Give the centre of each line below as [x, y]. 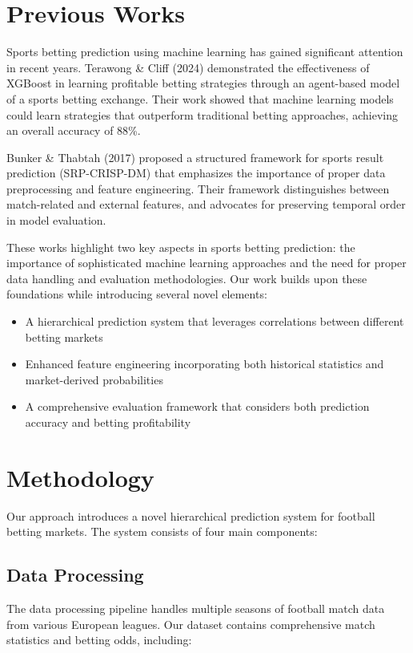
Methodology [80, 477]
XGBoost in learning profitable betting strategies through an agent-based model [203, 83]
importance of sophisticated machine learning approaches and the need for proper [206, 263]
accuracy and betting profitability [108, 422]
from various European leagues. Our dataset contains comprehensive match [191, 624]
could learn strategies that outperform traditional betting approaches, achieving [202, 114]
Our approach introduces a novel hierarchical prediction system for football [191, 515]
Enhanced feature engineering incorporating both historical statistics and [204, 364]
